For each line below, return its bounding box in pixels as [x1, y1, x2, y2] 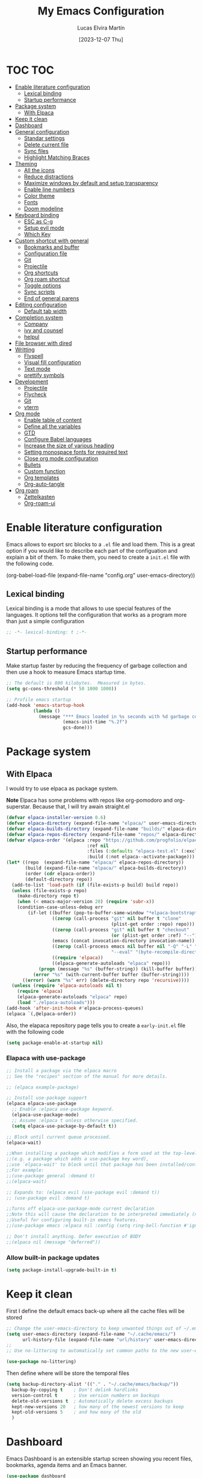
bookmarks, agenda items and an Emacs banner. [6, 1462, 127, 1469]
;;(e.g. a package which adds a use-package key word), [6, 1156, 149, 1162]
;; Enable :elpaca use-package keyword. [11, 1106, 114, 1113]
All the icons [23, 166, 55, 174]
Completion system [14, 313, 63, 321]
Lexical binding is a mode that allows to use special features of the [6, 605, 171, 612]
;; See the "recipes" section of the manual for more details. [6, 1073, 168, 1080]
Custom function [23, 467, 66, 474]
